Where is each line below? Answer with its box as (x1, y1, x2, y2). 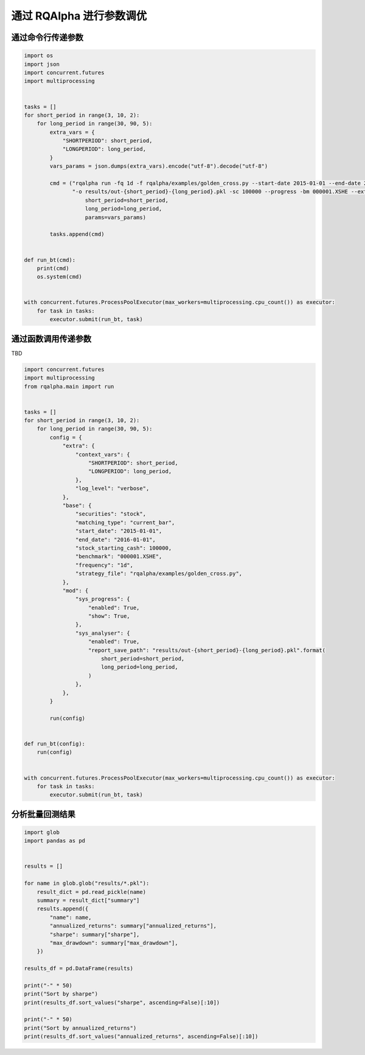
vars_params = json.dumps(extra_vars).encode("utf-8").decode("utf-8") (49, 163, 268, 170)
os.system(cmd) (36, 274, 82, 280)
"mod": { (62, 587, 89, 594)
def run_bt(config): (24, 740, 85, 747)
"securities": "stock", (75, 511, 146, 517)
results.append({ (36, 905, 89, 912)
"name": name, (49, 914, 92, 921)
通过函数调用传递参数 (11, 333, 91, 344)
